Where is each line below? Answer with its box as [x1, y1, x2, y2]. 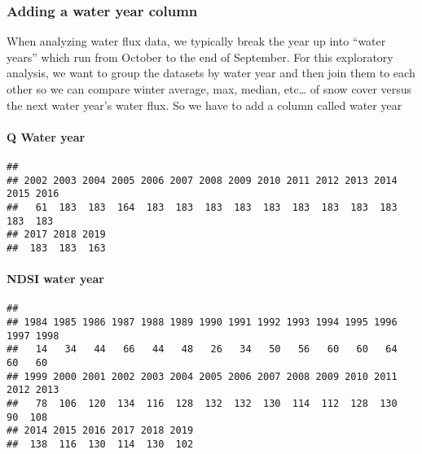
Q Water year [7, 128, 86, 145]
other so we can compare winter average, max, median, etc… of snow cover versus [7, 81, 412, 97]
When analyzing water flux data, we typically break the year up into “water [7, 33, 386, 50]
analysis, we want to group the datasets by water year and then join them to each [7, 64, 415, 81]
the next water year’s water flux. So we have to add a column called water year [7, 96, 402, 113]
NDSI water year [7, 270, 104, 287]
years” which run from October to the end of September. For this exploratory [7, 48, 393, 65]
